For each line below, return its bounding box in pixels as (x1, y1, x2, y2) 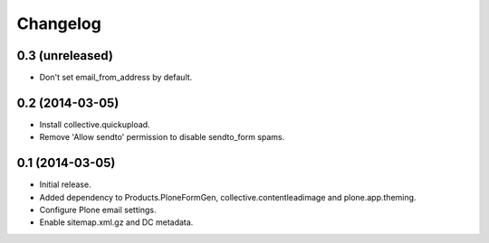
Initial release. (39, 179, 91, 190)
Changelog (16, 14, 101, 33)
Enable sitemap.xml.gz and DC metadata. (39, 217, 194, 228)
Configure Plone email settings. (39, 204, 157, 216)
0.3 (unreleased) (16, 48, 113, 63)
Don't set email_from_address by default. (39, 72, 193, 83)
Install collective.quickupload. (39, 118, 150, 130)
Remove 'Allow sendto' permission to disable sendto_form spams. (39, 132, 285, 143)
